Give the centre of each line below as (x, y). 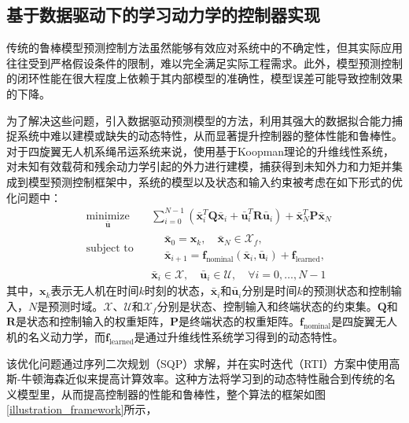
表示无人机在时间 (95, 291)
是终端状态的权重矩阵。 (240, 321)
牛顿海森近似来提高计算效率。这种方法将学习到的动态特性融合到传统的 (203, 379)
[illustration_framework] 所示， (82, 409)
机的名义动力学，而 (56, 336)
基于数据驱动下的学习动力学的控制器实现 (163, 15)
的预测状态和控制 (346, 291)
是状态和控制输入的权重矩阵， (93, 321)
